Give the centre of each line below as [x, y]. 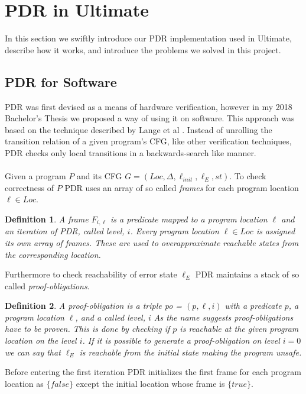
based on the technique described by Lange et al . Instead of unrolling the [139, 129]
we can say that [33, 352]
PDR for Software [61, 81]
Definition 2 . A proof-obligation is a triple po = [94, 306]
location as [24, 383]
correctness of [30, 187]
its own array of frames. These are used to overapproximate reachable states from [152, 242]
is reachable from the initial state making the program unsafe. [191, 352]
